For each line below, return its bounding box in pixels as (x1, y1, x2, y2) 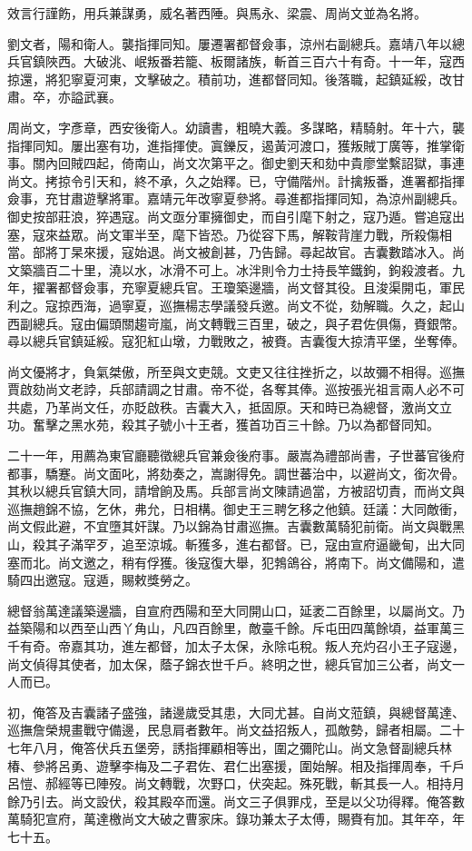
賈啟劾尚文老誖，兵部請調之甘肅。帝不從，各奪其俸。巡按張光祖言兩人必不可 (7, 380, 465, 399)
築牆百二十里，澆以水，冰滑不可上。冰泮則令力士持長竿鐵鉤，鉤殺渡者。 (19, 260, 452, 279)
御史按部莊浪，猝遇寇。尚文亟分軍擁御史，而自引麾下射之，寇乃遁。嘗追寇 (7, 206, 452, 225)
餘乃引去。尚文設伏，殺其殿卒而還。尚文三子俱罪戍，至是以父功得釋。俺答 (7, 791, 452, 810)
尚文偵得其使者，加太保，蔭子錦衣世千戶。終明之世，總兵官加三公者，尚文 (7, 654, 452, 673)
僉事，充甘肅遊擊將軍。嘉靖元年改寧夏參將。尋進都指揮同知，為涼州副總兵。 (7, 189, 465, 208)
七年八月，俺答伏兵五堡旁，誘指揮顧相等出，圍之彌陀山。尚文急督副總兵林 (7, 737, 452, 757)
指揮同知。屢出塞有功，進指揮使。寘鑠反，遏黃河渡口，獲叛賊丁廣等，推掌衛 (7, 135, 465, 154)
